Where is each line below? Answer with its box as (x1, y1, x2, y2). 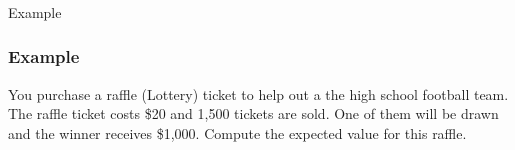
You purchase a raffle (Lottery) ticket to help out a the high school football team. (8, 83, 509, 104)
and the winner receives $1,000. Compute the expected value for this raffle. (8, 122, 467, 143)
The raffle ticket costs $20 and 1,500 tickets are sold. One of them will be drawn (8, 103, 499, 124)
